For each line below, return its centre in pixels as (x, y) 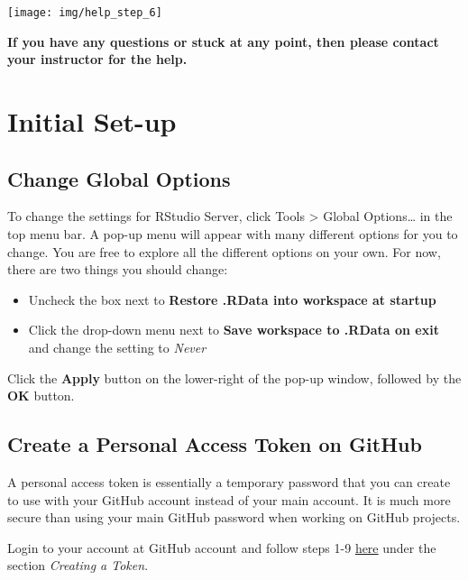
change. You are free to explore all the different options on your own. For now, (224, 251)
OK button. (41, 396)
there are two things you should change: (118, 269)
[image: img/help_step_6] (85, 13)
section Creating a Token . (78, 565)
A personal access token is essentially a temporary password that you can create (229, 481)
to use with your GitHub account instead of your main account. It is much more (229, 499)
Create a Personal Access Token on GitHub (215, 444)
